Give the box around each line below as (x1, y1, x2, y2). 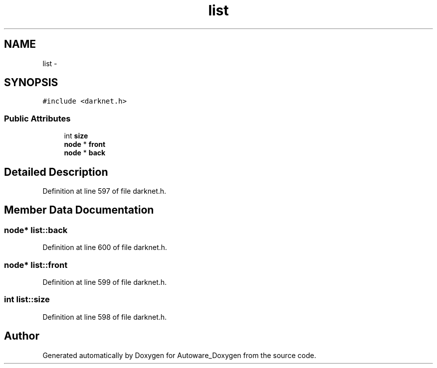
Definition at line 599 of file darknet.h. (42, 278, 167, 286)
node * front (64, 140, 106, 149)
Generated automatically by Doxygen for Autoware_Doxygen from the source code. (42, 351, 316, 360)
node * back (64, 148, 106, 157)
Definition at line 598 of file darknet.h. (42, 312, 167, 321)
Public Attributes (4, 113, 71, 123)
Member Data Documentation (4, 204, 154, 217)
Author (4, 330, 39, 343)
